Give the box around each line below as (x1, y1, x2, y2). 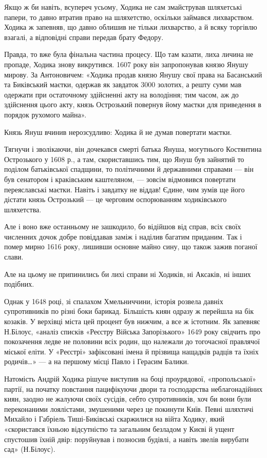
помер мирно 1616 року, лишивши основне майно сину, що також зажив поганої (4, 241, 258, 252)
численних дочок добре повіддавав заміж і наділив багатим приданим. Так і (4, 231, 242, 242)
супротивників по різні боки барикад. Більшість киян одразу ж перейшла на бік (4, 306, 254, 316)
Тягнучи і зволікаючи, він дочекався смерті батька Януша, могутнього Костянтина (4, 144, 262, 154)
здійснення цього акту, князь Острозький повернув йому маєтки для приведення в (4, 99, 261, 110)
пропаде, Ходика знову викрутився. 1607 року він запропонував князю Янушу (4, 58, 249, 69)
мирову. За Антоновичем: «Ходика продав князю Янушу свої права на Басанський (4, 69, 262, 79)
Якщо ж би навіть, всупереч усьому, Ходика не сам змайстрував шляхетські (4, 2, 242, 12)
